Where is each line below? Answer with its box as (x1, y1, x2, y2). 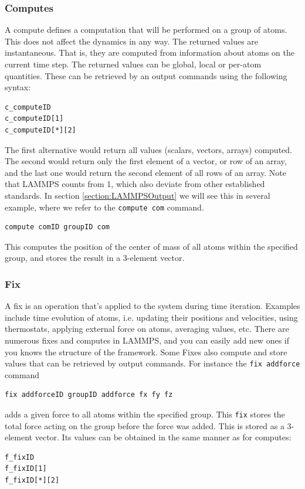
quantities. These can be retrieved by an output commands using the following (5, 69, 287, 81)
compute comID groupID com (5, 223, 110, 232)
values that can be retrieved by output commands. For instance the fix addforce (5, 357, 300, 369)
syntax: (5, 81, 31, 93)
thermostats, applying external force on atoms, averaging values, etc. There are (5, 322, 289, 335)
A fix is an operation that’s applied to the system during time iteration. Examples (5, 300, 300, 312)
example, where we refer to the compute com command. (5, 201, 204, 213)
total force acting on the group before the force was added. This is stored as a (5, 419, 284, 432)
